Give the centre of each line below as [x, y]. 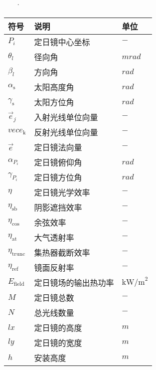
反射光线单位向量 [66, 132]
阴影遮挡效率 [58, 207]
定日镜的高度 [58, 327]
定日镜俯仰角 [58, 162]
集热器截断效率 [62, 252]
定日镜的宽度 [58, 342]
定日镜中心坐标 [62, 42]
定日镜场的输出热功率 [74, 282]
